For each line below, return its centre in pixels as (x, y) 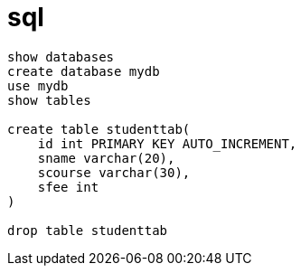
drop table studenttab (88, 230)
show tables (49, 100)
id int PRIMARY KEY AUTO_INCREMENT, (167, 143)
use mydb (38, 85)
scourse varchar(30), (114, 172)
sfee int (68, 187)
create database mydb (84, 71)
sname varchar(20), (106, 158)
